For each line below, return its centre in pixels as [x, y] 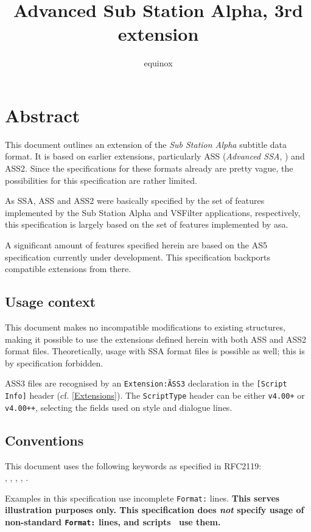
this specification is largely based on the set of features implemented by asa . [147, 224]
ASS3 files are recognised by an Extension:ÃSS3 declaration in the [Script [146, 383]
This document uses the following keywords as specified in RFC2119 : [133, 465]
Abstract [43, 115]
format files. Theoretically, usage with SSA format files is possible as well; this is [155, 351]
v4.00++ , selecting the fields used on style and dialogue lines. [119, 407]
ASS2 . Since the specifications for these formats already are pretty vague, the [149, 168]
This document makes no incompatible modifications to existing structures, [145, 327]
